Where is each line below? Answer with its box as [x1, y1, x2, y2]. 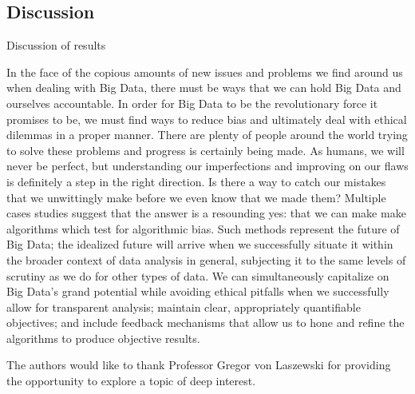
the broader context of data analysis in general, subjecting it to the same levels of [6, 251, 406, 268]
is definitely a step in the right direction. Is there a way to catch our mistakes [6, 173, 386, 189]
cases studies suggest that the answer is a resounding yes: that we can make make [6, 205, 406, 221]
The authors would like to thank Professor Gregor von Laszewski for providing [6, 356, 391, 373]
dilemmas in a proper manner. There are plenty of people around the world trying [6, 126, 408, 143]
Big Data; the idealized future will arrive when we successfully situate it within [6, 236, 393, 253]
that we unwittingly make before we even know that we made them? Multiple [6, 189, 386, 205]
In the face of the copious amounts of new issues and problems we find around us [6, 63, 403, 80]
